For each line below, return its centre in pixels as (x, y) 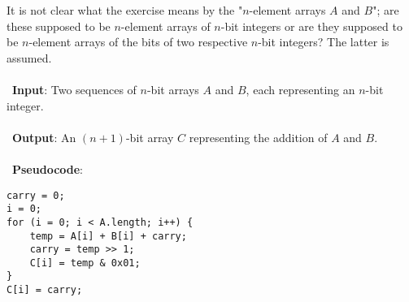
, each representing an (300, 89)
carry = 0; (36, 195)
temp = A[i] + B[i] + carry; (108, 236)
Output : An (44, 137)
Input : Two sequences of (74, 89)
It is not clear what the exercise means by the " (125, 10)
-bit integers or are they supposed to (311, 26)
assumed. (29, 57)
